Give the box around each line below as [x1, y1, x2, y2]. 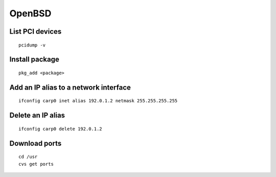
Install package [9, 55, 60, 64]
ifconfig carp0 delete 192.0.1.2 [18, 126, 102, 131]
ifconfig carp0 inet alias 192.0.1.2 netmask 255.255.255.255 [18, 98, 178, 104]
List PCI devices [9, 27, 62, 36]
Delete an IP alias [9, 111, 65, 120]
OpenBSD [9, 8, 52, 19]
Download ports [9, 139, 62, 148]
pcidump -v [18, 42, 46, 48]
